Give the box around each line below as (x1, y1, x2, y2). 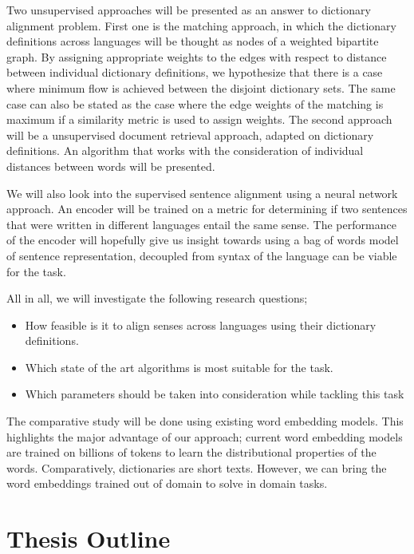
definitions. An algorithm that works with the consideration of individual (6, 142, 364, 159)
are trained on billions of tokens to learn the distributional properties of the (6, 444, 377, 461)
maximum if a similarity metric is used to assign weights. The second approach (6, 111, 392, 128)
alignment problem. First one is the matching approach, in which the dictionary (6, 17, 396, 34)
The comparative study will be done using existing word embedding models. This (6, 413, 404, 429)
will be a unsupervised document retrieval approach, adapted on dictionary (6, 126, 374, 143)
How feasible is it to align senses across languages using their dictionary (25, 316, 377, 333)
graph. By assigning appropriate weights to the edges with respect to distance (6, 48, 387, 65)
